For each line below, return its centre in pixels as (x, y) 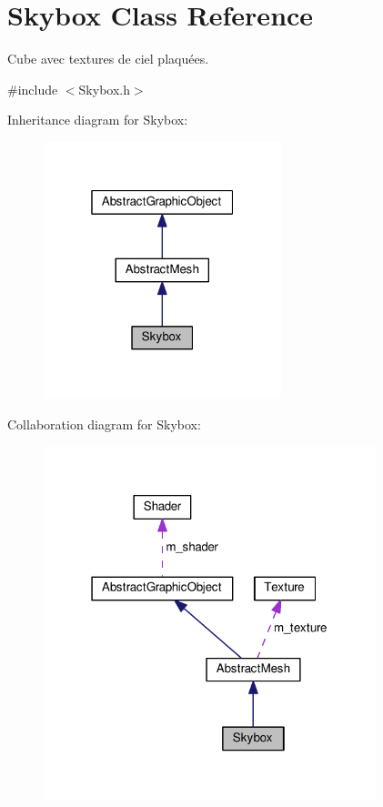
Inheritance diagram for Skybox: (98, 120)
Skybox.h (104, 89)
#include (33, 89)
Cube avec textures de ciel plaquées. (108, 59)
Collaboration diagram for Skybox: (104, 424)
